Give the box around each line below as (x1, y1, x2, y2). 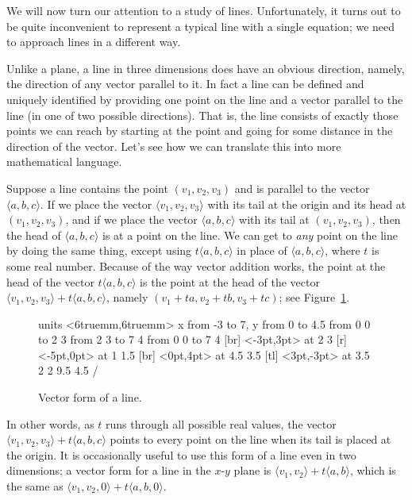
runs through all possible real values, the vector (106, 415, 337, 432)
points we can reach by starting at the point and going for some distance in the (6, 122, 393, 139)
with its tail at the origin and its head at (207, 195, 406, 212)
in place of (237, 242, 287, 259)
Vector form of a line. (38, 389, 142, 406)
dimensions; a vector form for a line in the (6, 462, 211, 479)
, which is (349, 462, 396, 479)
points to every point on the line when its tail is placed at (110, 431, 391, 448)
